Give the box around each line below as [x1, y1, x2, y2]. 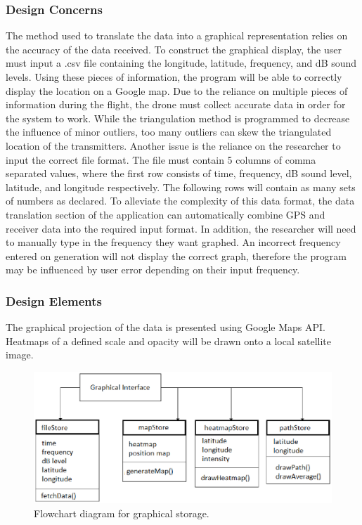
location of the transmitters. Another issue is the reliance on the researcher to [6, 138, 341, 153]
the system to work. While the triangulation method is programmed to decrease [6, 110, 350, 125]
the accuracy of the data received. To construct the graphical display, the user [6, 41, 342, 56]
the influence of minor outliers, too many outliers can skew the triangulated [6, 124, 332, 139]
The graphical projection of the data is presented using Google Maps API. [6, 320, 325, 335]
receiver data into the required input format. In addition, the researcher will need [6, 221, 356, 235]
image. [6, 347, 34, 362]
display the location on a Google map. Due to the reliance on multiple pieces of [6, 83, 348, 98]
